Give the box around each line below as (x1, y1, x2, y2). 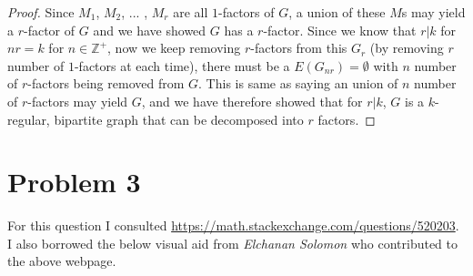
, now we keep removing (107, 38, 241, 57)
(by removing (369, 38, 444, 57)
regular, (7, 109, 50, 128)
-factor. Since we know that (263, 20, 417, 39)
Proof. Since (7, 3, 75, 21)
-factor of (24, 20, 75, 39)
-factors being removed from (27, 74, 185, 93)
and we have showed (93, 20, 206, 39)
